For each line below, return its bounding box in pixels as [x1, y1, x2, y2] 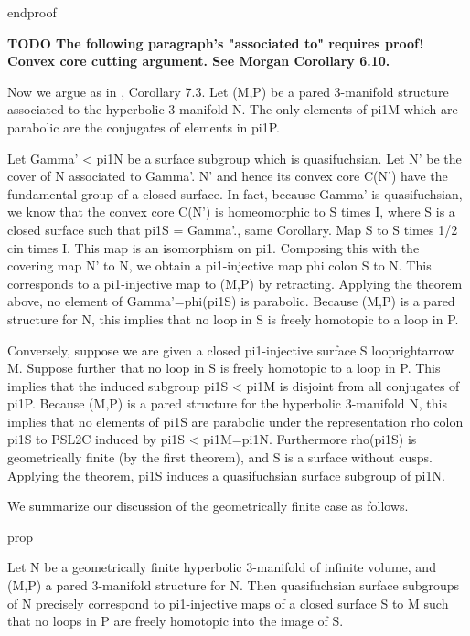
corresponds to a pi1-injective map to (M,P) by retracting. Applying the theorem [7, 273, 463, 292]
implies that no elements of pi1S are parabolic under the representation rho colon [7, 411, 464, 430]
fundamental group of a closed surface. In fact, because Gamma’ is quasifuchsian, [7, 184, 463, 203]
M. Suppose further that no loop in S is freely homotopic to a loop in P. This [7, 358, 441, 377]
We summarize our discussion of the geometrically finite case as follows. [7, 496, 409, 515]
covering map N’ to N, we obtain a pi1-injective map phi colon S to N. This [7, 256, 432, 275]
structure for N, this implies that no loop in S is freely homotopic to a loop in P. [7, 309, 459, 328]
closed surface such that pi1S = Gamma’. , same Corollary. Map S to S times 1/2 [7, 219, 458, 238]
